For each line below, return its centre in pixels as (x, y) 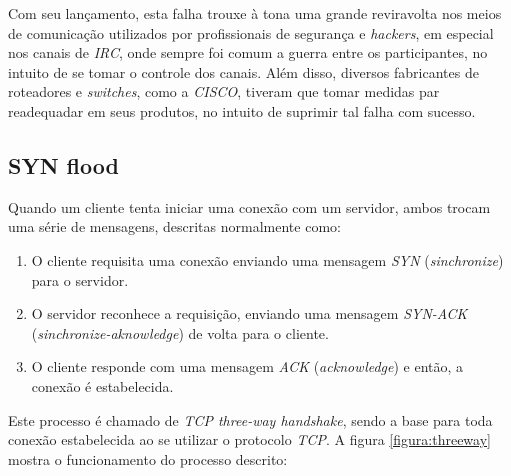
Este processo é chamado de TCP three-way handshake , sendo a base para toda (250, 419)
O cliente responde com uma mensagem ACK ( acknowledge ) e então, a (247, 366)
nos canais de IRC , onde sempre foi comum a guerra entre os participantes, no (248, 52)
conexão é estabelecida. (102, 385)
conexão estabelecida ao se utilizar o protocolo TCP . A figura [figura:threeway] (249, 439)
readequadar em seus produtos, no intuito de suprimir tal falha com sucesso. (242, 110)
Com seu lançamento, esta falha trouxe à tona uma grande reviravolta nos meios (255, 13)
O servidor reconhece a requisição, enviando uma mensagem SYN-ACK (249, 313)
